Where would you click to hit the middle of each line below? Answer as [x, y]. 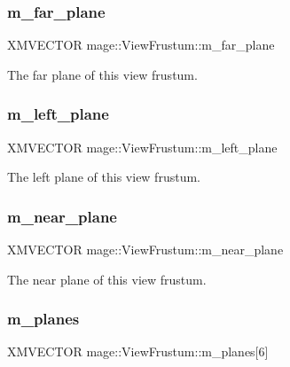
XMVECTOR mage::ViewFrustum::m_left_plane [142, 147]
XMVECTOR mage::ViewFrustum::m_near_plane [145, 250]
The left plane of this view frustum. [104, 177]
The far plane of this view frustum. [102, 74]
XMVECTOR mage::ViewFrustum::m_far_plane [141, 45]
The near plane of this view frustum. [107, 279]
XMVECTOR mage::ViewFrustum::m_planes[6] [138, 351]
